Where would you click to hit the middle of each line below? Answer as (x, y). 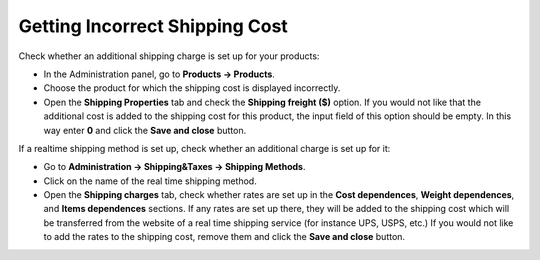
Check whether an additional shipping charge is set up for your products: (169, 56)
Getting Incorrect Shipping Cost (153, 26)
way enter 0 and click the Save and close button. (145, 130)
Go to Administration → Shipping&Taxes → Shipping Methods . (174, 167)
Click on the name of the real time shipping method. (150, 181)
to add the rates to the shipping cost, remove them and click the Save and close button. (224, 237)
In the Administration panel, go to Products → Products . (159, 74)
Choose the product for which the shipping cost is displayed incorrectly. (192, 88)
